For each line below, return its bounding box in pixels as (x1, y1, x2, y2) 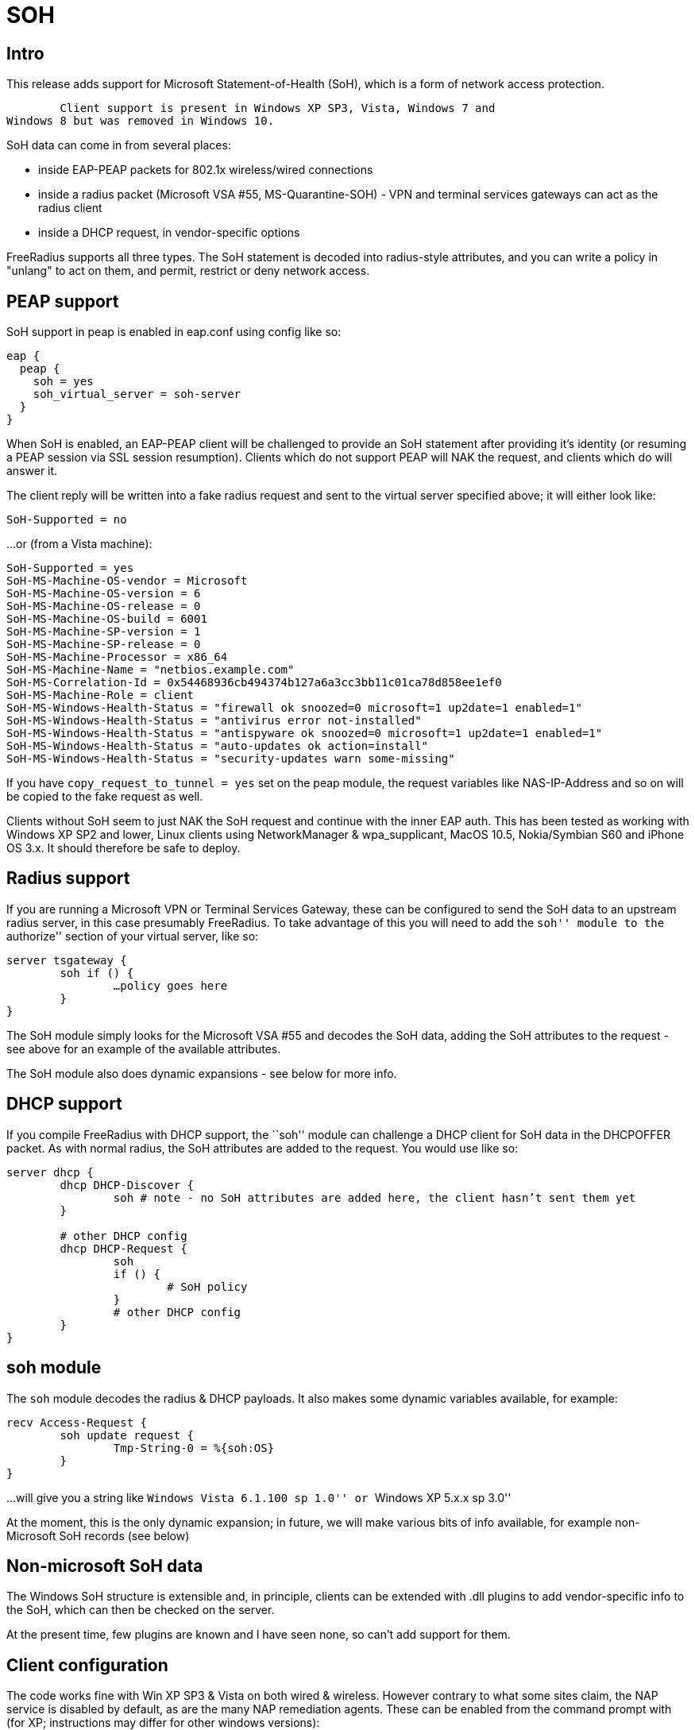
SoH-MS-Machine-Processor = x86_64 (6, 651, 228, 664)
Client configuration (6, 1655, 168, 1675)
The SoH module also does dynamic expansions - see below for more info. (6, 1066, 397, 1080)
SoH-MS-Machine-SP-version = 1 (6, 625, 201, 639)
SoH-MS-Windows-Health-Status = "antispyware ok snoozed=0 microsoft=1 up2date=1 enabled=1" (6, 727, 603, 740)
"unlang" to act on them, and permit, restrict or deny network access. (6, 264, 370, 278)
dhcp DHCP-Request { (60, 1242, 187, 1255)
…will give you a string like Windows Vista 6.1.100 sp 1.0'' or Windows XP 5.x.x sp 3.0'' (6, 1490, 512, 1504)
